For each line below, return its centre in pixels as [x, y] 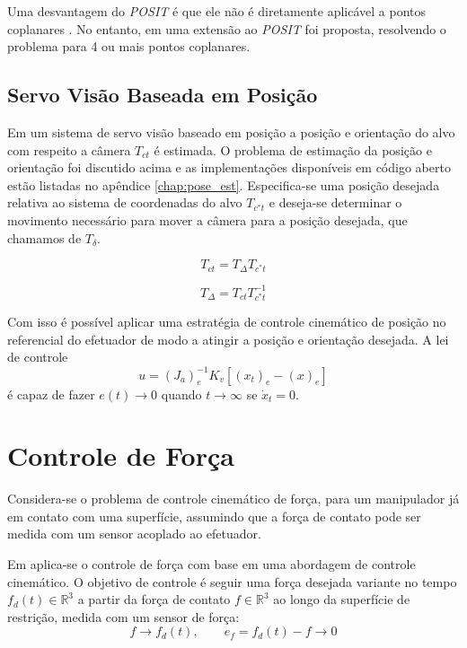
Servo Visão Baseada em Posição [163, 95]
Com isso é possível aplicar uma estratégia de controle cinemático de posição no [227, 322]
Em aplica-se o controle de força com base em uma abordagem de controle [211, 564]
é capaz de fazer [51, 394]
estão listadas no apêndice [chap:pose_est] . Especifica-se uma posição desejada [224, 184]
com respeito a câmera [69, 149]
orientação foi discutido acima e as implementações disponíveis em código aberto [229, 167]
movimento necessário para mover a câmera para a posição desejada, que [207, 219]
